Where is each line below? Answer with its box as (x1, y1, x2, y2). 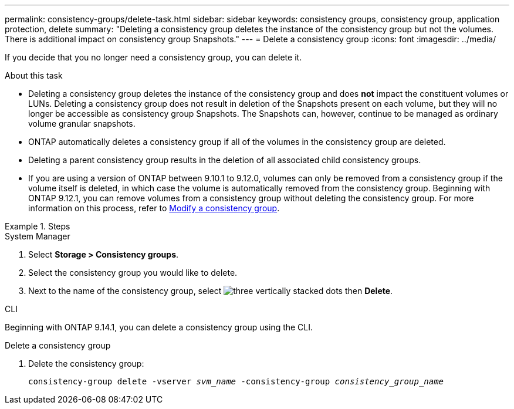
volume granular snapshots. (28, 119, 136, 129)
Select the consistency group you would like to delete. (28, 268, 238, 278)
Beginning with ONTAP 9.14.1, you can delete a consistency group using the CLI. (5, 322, 313, 332)
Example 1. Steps (5, 221, 70, 231)
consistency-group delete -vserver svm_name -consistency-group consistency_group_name (28, 377, 444, 386)
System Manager (5, 231, 70, 241)
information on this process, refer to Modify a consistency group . (28, 203, 280, 213)
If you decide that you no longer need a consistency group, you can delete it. (5, 52, 302, 62)
